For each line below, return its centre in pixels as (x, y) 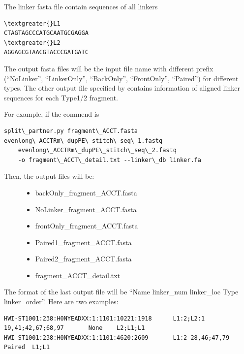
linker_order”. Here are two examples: (61, 302)
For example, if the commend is (52, 114)
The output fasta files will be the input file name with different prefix (109, 68)
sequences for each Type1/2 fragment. (61, 97)
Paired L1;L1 (27, 347)
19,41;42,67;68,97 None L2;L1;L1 (75, 328)
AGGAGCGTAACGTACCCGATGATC (46, 52)
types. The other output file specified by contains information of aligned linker (122, 88)
